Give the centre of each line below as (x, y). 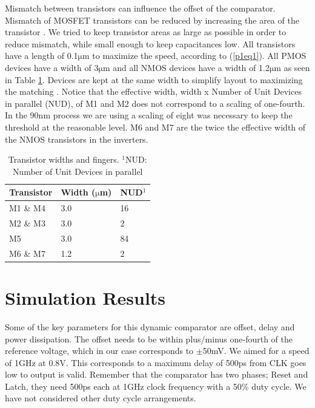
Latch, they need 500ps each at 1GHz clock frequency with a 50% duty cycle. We (156, 386)
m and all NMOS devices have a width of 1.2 (186, 67)
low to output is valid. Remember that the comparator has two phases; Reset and (157, 374)
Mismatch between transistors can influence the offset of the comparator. (140, 8)
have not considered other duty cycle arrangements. (101, 398)
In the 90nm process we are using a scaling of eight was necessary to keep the (149, 115)
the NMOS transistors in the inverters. (77, 139)
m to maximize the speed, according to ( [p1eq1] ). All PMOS (194, 56)
